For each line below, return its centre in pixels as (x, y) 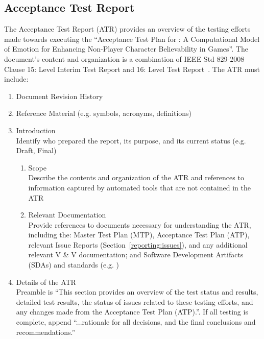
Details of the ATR (46, 282)
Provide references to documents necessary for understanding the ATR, (140, 224)
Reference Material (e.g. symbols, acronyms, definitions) (104, 113)
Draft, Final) (36, 150)
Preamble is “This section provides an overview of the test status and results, (137, 292)
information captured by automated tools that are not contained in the (139, 187)
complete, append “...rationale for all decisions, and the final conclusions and (136, 322)
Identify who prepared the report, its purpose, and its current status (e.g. (131, 140)
